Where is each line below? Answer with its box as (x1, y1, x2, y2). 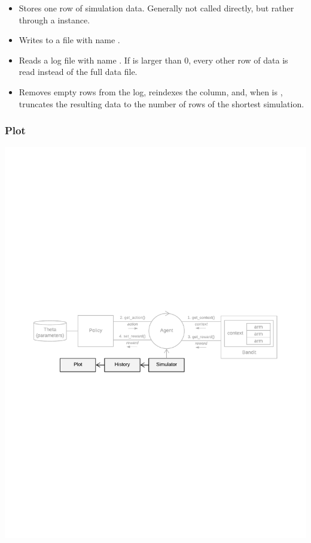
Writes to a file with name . (19, 34, 120, 46)
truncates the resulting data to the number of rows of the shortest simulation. (19, 97, 304, 110)
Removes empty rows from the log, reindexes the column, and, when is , (19, 85, 283, 98)
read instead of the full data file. (19, 65, 138, 78)
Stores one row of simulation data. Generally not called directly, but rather (19, 2, 294, 14)
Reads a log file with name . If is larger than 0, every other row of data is (19, 53, 288, 66)
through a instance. (19, 13, 90, 26)
